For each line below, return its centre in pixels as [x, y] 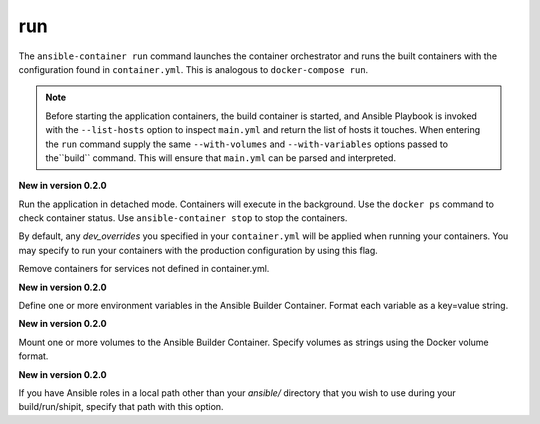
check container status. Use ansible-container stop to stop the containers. [183, 218]
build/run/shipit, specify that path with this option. [121, 407]
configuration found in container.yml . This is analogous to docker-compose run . [193, 69]
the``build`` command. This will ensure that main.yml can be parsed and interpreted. [221, 157]
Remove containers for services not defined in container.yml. [144, 269]
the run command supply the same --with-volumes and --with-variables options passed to [247, 144]
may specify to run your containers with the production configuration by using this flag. [198, 250]
